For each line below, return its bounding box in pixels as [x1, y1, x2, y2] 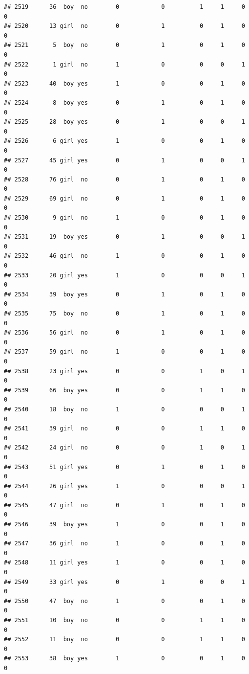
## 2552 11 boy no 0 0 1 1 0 [4, 636, 245, 643]
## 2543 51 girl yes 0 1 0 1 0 [4, 463, 245, 471]
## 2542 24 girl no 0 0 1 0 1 [4, 444, 245, 451]
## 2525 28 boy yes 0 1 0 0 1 [4, 118, 245, 126]
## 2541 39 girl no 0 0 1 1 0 [4, 425, 245, 432]
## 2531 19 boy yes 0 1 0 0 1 [4, 233, 245, 241]
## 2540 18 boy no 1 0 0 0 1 [4, 405, 245, 413]
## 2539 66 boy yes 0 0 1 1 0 [4, 386, 245, 394]
